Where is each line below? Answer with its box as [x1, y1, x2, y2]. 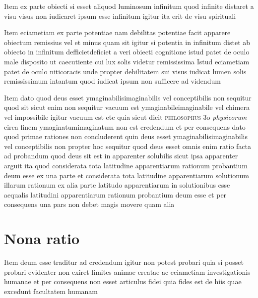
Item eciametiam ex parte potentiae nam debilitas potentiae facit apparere [4, 27, 231, 38]
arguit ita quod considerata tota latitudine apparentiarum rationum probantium [4, 160, 248, 170]
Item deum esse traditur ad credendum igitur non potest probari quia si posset [4, 257, 244, 267]
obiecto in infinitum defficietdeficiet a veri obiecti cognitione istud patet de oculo [4, 47, 250, 57]
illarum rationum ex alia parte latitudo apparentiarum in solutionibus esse [4, 180, 230, 190]
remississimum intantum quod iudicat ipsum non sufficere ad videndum [4, 76, 221, 86]
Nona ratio [4, 228, 80, 248]
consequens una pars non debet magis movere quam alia [4, 199, 175, 209]
